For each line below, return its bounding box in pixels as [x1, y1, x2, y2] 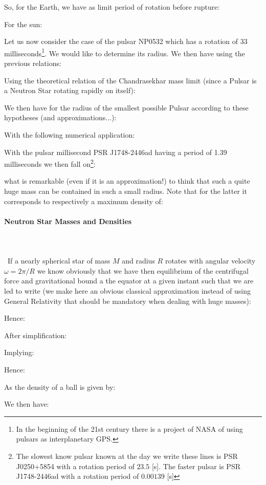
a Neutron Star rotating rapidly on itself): [4, 85, 136, 96]
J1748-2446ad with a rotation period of [16, 471, 139, 481]
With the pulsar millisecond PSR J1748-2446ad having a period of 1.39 [4, 146, 227, 157]
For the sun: [4, 18, 42, 29]
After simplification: [4, 329, 67, 340]
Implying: [4, 347, 34, 358]
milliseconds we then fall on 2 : [4, 157, 96, 169]
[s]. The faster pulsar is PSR [151, 460, 240, 471]
